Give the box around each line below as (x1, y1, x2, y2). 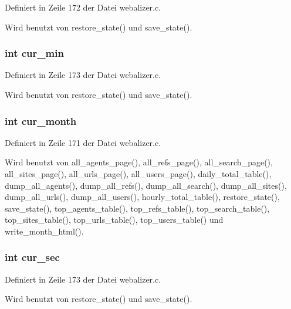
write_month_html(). (5, 225, 84, 237)
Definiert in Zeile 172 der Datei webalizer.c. (5, 1, 161, 13)
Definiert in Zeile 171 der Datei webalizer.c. (5, 136, 161, 148)
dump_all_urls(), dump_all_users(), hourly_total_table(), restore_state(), (5, 191, 280, 203)
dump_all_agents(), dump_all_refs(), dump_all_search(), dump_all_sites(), (5, 179, 287, 191)
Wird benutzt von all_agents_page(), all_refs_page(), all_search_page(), (5, 156, 273, 168)
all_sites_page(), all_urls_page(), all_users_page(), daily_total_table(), (5, 168, 272, 179)
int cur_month (5, 113, 77, 128)
